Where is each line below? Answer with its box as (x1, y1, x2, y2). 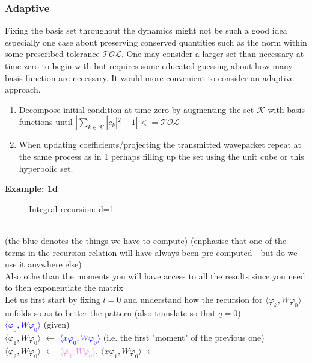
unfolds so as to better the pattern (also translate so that (5, 306, 216, 319)
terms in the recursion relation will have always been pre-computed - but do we (5, 246, 298, 258)
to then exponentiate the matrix (5, 281, 123, 294)
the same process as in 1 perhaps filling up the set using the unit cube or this (19, 150, 304, 162)
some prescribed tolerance (5, 47, 100, 60)
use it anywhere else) (5, 258, 82, 270)
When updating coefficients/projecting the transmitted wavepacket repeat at (19, 138, 302, 151)
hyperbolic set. (19, 162, 73, 174)
